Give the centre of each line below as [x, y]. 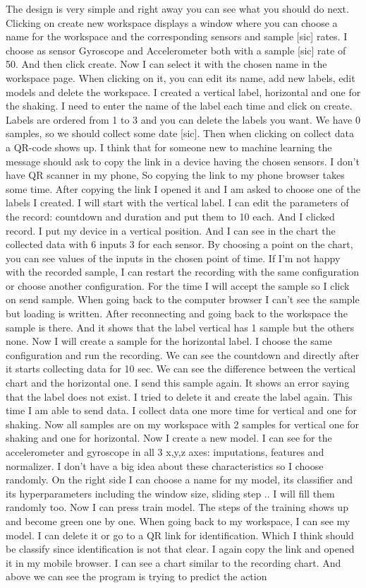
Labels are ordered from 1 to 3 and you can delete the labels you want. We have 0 [183, 119]
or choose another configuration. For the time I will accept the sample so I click [178, 285]
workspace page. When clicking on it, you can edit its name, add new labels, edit [181, 77]
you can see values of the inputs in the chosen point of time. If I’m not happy [173, 258]
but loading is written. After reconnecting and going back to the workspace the [177, 313]
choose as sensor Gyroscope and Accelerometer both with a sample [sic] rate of [176, 50]
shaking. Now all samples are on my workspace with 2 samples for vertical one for [183, 424]
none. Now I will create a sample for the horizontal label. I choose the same [169, 341]
